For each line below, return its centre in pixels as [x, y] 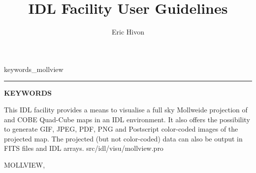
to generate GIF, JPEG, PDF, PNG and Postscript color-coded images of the [121, 129]
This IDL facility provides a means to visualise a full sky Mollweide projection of [126, 109]
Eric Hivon [128, 32]
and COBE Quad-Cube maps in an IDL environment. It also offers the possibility [127, 119]
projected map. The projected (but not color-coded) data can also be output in [123, 138]
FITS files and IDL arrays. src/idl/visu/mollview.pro [84, 148]
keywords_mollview [34, 69]
